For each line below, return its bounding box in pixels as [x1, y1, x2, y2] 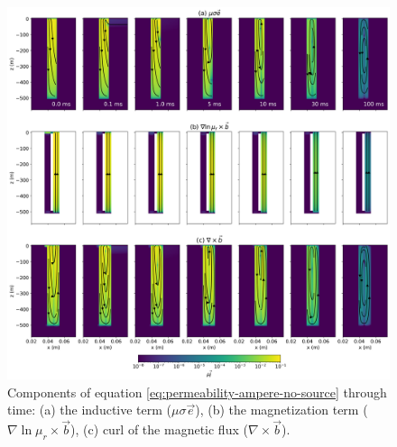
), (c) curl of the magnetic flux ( [70, 420, 248, 439]
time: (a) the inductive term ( [7, 400, 172, 419]
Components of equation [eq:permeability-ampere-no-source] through [7, 382, 387, 401]
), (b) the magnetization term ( [195, 400, 368, 419]
